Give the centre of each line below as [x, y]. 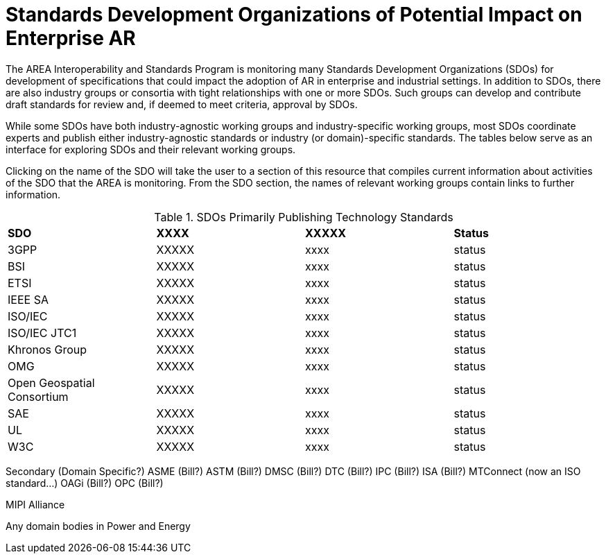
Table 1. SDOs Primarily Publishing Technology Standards [304, 217]
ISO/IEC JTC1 [42, 333]
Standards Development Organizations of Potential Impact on [294, 15]
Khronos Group [47, 349]
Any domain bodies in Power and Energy [98, 526]
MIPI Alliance [35, 504]
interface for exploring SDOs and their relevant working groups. [151, 149]
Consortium [38, 396]
